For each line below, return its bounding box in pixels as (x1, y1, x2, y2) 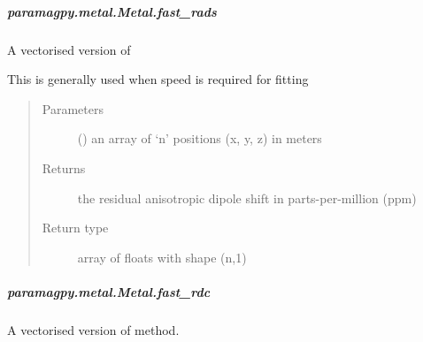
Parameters (42, 99, 104, 118)
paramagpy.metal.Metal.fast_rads (7, 2, 217, 20)
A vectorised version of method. (7, 320, 180, 338)
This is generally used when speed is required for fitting (7, 70, 309, 88)
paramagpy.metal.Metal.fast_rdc (7, 282, 211, 300)
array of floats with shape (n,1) (77, 247, 247, 266)
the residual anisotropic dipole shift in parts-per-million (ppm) (77, 188, 417, 207)
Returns (42, 158, 86, 177)
